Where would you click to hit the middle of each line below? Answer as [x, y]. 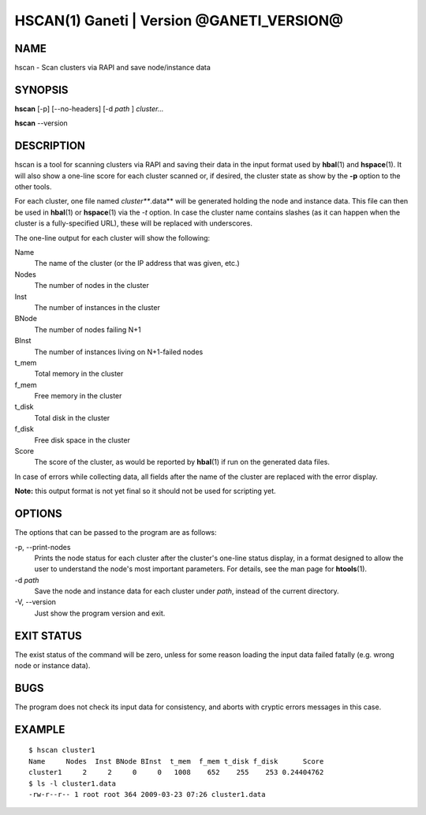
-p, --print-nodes [43, 547]
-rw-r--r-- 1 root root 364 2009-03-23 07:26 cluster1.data [147, 794]
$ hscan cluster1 [62, 750]
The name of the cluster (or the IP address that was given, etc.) [137, 264]
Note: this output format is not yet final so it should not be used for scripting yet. [145, 491]
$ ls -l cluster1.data [73, 783]
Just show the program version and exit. [100, 613]
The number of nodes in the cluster [92, 286]
